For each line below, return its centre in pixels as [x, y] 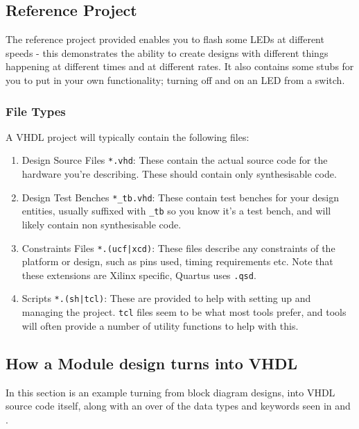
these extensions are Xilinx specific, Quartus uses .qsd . [139, 275]
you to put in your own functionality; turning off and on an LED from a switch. [175, 79]
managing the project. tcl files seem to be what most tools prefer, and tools [184, 312]
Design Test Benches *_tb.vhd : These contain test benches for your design [181, 197]
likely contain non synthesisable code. [102, 224]
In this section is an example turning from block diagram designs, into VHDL [170, 392]
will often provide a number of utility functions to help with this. [160, 325]
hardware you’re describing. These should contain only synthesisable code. [179, 174]
